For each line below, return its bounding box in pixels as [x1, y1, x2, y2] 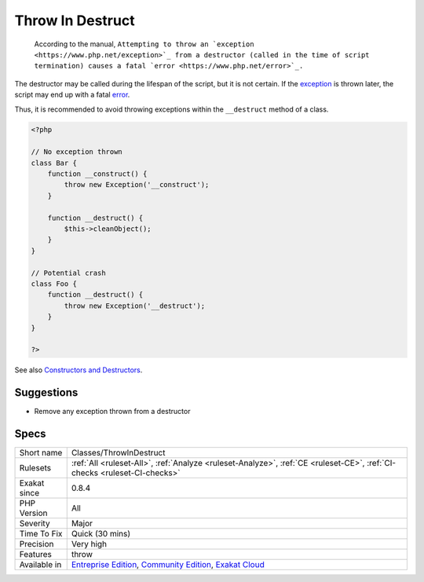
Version [19, 507, 48, 518]
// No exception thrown [31, 148, 123, 156]
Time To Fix [19, 529, 63, 540]
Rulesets [19, 463, 51, 474]
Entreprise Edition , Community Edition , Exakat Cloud [71, 559, 265, 570]
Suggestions [14, 386, 79, 400]
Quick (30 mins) [71, 529, 131, 540]
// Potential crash [31, 268, 106, 277]
